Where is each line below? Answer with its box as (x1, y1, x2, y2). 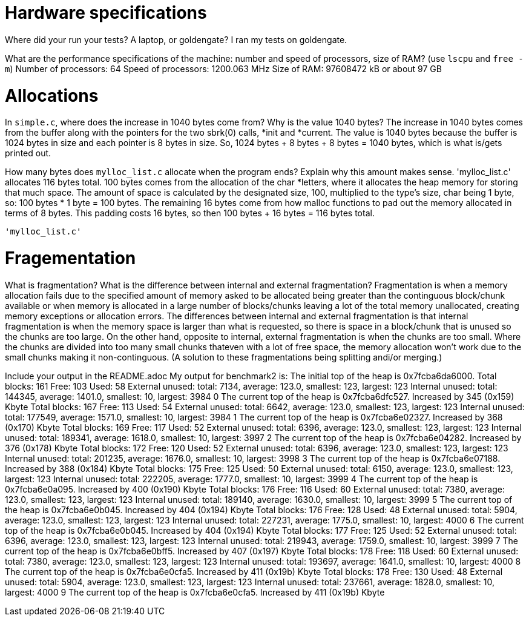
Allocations (5, 85, 99, 106)
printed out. (5, 148, 51, 159)
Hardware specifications (5, 2, 207, 23)
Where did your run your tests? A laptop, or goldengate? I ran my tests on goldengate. (5, 34, 347, 45)
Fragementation (5, 248, 136, 268)
